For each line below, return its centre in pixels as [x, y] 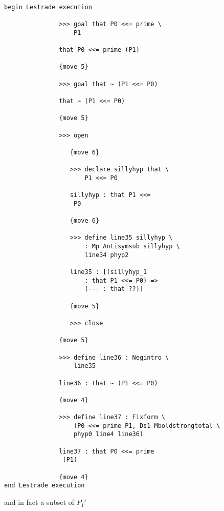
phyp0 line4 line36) [109, 434]
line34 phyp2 [107, 255]
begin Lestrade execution [48, 7]
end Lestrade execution [44, 486]
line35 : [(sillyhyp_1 [108, 272]
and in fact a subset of [39, 502]
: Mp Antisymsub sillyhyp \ [132, 247]
